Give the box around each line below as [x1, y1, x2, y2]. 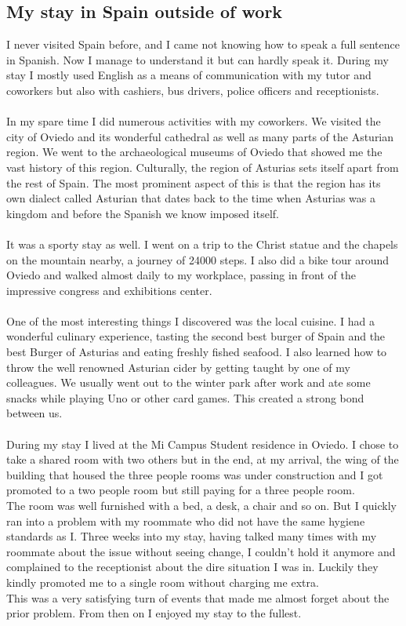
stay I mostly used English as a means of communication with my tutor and [6, 67, 372, 83]
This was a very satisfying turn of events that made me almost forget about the [6, 589, 390, 606]
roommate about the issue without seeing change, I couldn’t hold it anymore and [6, 543, 396, 559]
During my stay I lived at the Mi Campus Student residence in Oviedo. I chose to [6, 435, 399, 452]
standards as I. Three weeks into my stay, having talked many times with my [6, 528, 377, 544]
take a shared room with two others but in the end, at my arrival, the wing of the [6, 451, 399, 468]
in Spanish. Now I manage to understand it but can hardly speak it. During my [6, 51, 389, 67]
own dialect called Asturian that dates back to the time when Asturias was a [6, 190, 375, 206]
